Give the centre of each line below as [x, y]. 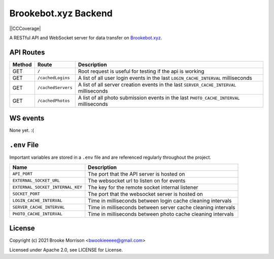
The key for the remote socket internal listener [143, 187]
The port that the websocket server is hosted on [145, 194]
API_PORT [23, 174]
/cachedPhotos [54, 101]
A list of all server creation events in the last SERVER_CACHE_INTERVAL [157, 84]
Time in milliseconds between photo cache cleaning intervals [161, 214]
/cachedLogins [54, 78]
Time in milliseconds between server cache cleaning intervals [162, 207]
